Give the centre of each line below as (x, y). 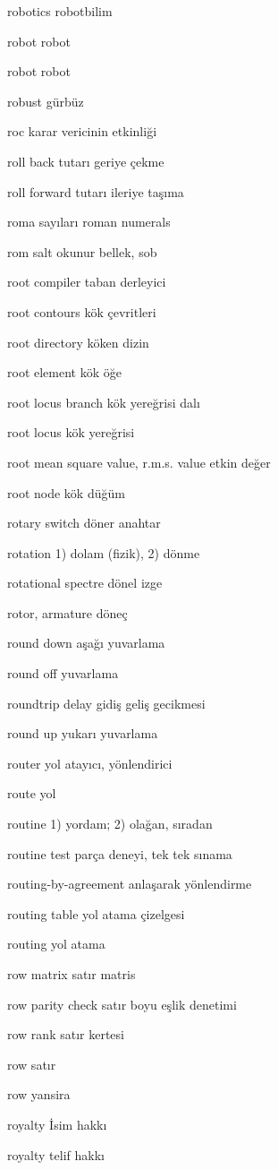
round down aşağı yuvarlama (86, 643)
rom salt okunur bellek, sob (82, 251)
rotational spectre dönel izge (85, 583)
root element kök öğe (64, 372)
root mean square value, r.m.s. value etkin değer (139, 462)
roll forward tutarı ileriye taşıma (96, 191)
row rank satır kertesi (66, 1034)
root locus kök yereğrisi (71, 432)
